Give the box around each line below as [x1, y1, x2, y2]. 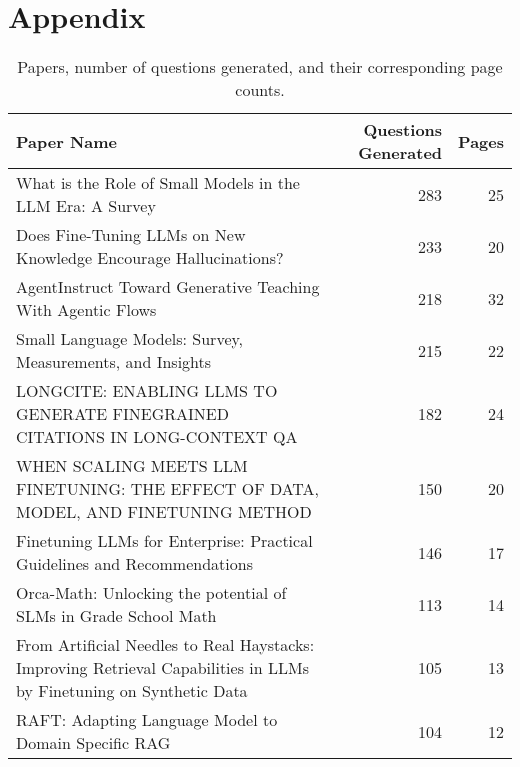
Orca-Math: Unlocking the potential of [16, 581, 287, 605]
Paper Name [16, 129, 117, 153]
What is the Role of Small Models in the [16, 171, 300, 195]
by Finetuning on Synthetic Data [16, 679, 248, 703]
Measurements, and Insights [16, 350, 212, 374]
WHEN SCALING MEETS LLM [16, 454, 248, 478]
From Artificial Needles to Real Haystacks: [16, 633, 315, 657]
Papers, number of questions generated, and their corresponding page [17, 55, 503, 79]
